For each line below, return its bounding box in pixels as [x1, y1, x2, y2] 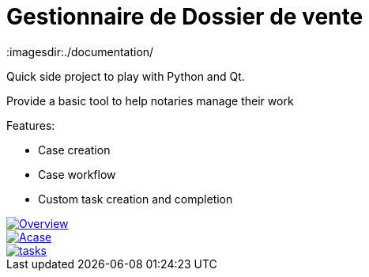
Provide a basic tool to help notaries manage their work [6, 93, 294, 108]
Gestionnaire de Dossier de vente [6, 3, 363, 30]
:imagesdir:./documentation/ [6, 44, 154, 59]
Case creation [38, 142, 111, 157]
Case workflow [38, 167, 116, 181]
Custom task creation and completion [38, 192, 233, 206]
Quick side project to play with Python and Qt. [6, 69, 245, 83]
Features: [6, 118, 55, 132]
